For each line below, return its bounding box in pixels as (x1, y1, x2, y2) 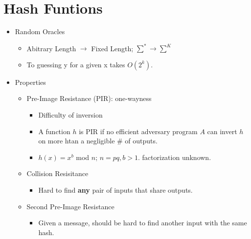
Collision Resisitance (26, 168, 89, 179)
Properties (15, 77, 46, 87)
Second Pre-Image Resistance (26, 201, 114, 211)
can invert (207, 126, 237, 136)
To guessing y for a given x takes (26, 59, 125, 69)
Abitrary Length (26, 43, 76, 53)
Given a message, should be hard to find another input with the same (38, 218, 247, 228)
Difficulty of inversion (38, 110, 103, 119)
